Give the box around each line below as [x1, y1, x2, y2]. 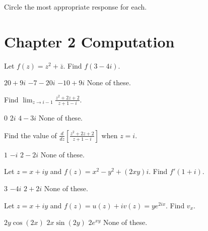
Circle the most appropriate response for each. [4, 2, 147, 12]
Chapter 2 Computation [4, 31, 175, 51]
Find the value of [4, 130, 57, 140]
